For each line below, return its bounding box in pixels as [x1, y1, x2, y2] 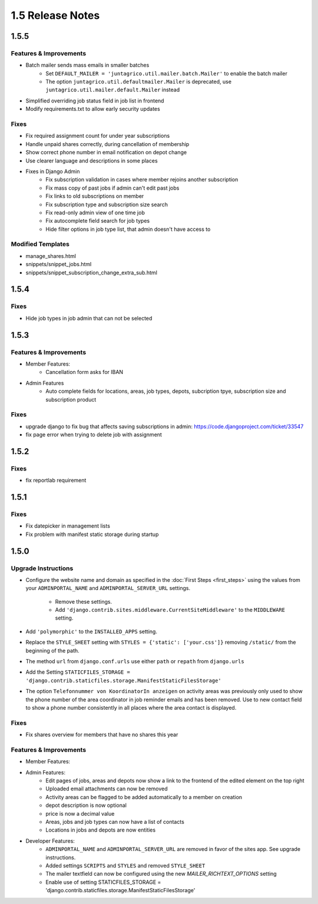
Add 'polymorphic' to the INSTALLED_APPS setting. [25, 628, 157, 635]
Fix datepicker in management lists [25, 522, 110, 529]
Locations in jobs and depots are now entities [45, 826, 156, 833]
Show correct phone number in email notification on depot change [25, 149, 187, 156]
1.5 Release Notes [11, 9, 100, 22]
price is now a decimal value [45, 810, 115, 817]
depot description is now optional [45, 802, 127, 809]
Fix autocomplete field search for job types [45, 217, 150, 224]
